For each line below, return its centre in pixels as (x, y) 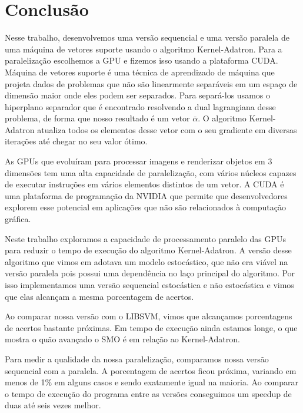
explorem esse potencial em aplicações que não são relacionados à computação (145, 207)
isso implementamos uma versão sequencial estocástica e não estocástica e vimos (149, 285)
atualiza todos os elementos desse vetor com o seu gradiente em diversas (167, 129)
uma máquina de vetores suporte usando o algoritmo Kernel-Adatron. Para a (144, 49)
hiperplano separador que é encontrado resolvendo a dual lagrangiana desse (140, 106)
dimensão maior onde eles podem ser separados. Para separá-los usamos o (137, 95)
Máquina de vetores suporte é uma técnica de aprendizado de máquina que (140, 72)
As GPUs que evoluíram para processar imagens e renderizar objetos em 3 (139, 161)
